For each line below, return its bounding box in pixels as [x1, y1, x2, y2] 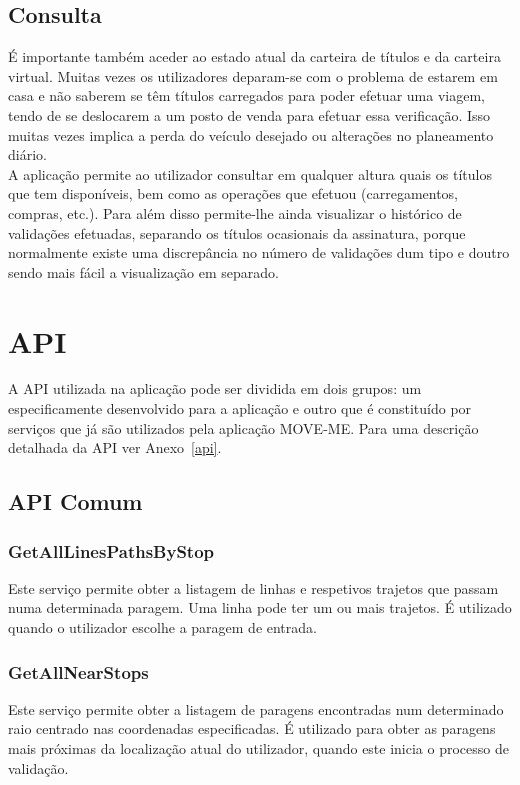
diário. [8, 144, 47, 165]
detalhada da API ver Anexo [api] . [8, 437, 222, 458]
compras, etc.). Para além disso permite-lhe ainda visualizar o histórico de [8, 202, 462, 223]
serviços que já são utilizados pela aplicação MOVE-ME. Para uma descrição [8, 417, 479, 438]
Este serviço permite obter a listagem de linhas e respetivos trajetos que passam [8, 577, 499, 598]
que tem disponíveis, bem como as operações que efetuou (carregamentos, [8, 183, 459, 204]
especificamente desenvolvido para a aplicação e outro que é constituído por [8, 398, 472, 419]
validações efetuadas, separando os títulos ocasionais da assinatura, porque [8, 222, 466, 243]
